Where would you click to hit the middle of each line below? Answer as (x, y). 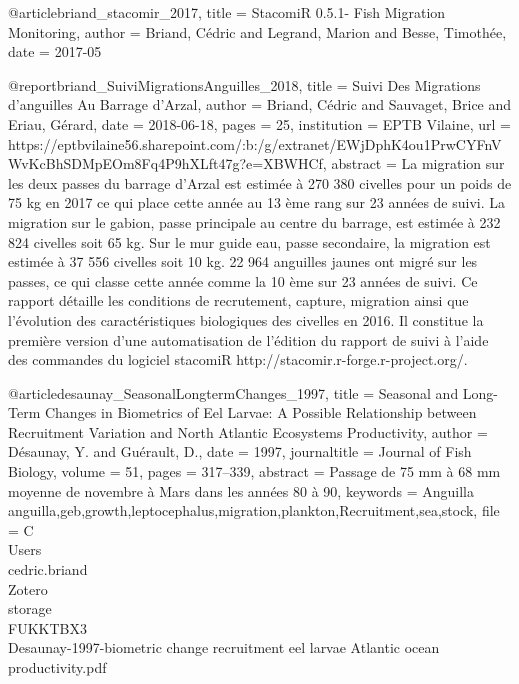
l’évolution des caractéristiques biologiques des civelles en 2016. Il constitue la (246, 319)
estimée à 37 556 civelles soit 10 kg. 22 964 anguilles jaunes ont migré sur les (243, 261)
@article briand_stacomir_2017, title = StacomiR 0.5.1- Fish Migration (227, 12)
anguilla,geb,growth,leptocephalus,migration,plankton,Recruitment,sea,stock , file (254, 510)
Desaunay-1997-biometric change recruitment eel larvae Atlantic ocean (224, 647)
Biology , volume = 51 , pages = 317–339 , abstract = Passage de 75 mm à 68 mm (254, 471)
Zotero (28, 588)
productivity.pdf (57, 667)
